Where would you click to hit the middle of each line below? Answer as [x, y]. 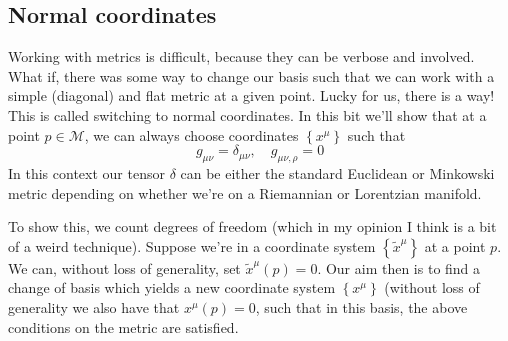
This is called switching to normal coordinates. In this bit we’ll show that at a [247, 114]
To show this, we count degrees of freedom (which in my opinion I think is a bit [252, 226]
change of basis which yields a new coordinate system [172, 287]
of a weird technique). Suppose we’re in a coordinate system [192, 245]
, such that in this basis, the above [361, 306]
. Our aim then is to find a [399, 267]
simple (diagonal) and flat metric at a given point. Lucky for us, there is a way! [251, 95]
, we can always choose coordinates [191, 134]
